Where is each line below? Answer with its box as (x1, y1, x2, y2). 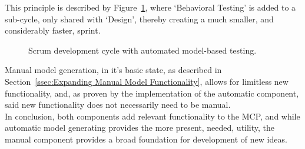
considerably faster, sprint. (5, 24, 101, 37)
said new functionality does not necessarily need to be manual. (5, 98, 231, 111)
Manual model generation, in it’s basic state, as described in (5, 64, 222, 76)
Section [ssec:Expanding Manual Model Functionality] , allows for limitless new (5, 75, 289, 87)
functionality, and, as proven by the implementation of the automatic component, (5, 87, 299, 99)
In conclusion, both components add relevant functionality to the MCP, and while (5, 110, 300, 122)
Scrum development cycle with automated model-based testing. (28, 44, 257, 56)
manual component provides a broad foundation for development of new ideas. (5, 133, 287, 145)
